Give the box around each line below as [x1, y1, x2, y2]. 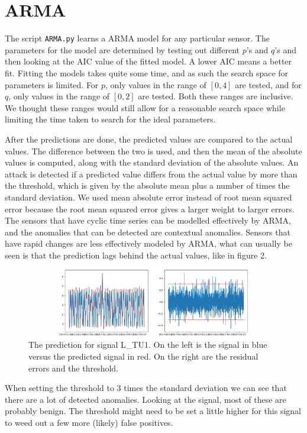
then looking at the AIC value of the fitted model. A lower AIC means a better [5, 55, 292, 67]
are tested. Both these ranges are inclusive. [138, 90, 293, 102]
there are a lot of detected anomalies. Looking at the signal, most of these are [5, 393, 286, 405]
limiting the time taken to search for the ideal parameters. [5, 113, 216, 125]
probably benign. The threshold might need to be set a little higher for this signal [5, 405, 302, 417]
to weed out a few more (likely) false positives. [5, 416, 173, 428]
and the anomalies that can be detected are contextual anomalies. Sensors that [5, 225, 290, 238]
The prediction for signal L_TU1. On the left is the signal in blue [28, 338, 267, 351]
